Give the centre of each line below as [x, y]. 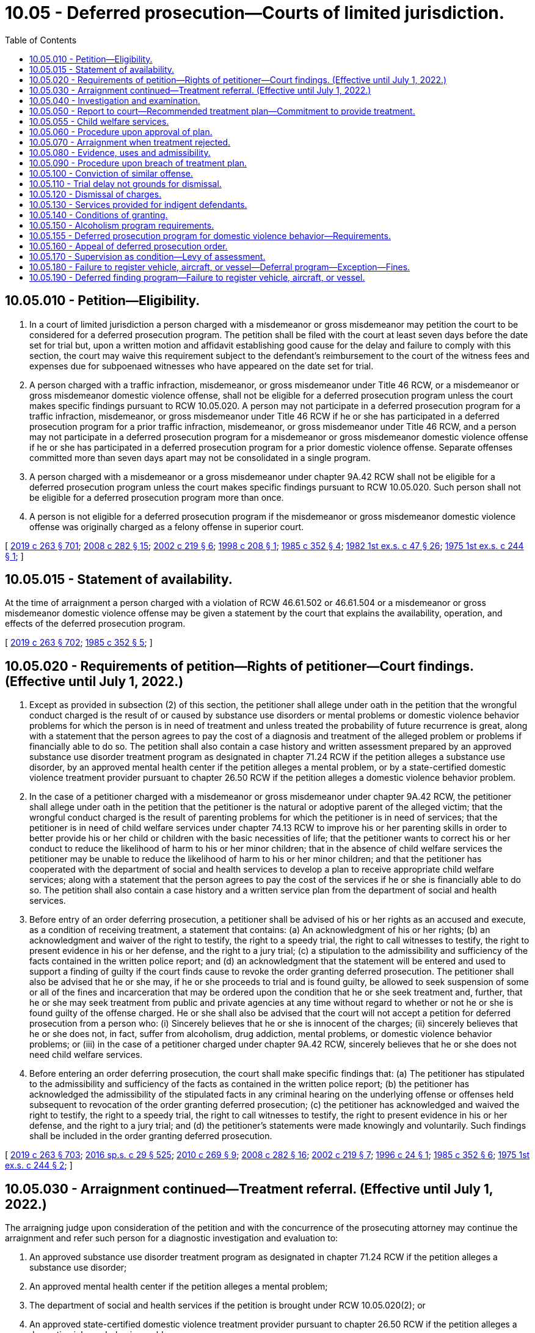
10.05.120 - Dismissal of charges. [96, 194]
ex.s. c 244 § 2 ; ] [39, 1165]
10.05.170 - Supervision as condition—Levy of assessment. [147, 256]
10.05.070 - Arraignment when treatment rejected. [130, 142]
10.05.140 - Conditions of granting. [99, 215]
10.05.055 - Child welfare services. [99, 121]
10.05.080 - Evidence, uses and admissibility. [120, 152]
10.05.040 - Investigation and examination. [115, 100]
